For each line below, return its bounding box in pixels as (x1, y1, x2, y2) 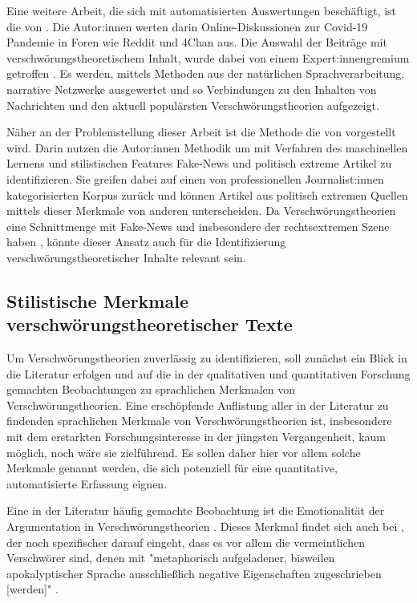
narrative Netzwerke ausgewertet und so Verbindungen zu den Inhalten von (6, 80, 377, 97)
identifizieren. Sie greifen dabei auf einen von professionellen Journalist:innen (6, 170, 384, 187)
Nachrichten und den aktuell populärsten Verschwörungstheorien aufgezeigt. (6, 96, 379, 113)
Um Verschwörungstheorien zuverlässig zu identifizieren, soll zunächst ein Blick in (6, 350, 407, 366)
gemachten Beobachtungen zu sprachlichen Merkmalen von (6, 381, 296, 398)
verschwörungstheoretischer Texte (6, 312, 293, 337)
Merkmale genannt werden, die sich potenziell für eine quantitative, (6, 459, 338, 476)
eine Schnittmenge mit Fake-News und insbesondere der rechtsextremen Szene (6, 217, 390, 234)
